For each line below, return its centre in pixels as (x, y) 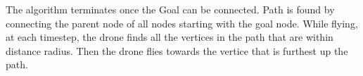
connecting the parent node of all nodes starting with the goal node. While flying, (182, 23)
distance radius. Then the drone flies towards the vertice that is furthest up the (177, 50)
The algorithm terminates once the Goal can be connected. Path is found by (170, 9)
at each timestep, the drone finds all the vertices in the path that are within (170, 37)
